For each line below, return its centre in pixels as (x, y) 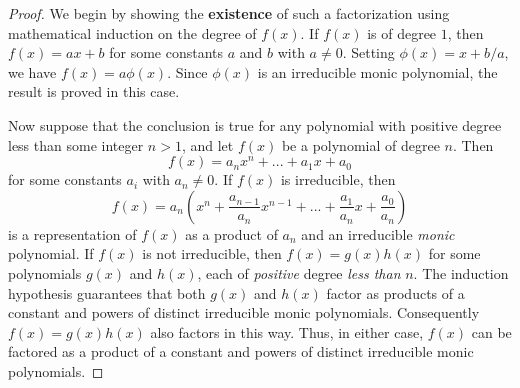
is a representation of (72, 233)
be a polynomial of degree (360, 144)
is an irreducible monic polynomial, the (377, 71)
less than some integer (76, 144)
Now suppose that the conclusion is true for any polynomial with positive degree (255, 124)
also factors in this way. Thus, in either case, (287, 331)
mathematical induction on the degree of (132, 32)
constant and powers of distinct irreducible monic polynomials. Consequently (244, 312)
